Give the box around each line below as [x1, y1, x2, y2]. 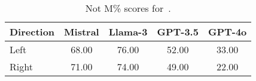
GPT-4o [208, 25, 247, 38]
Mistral [64, 25, 99, 38]
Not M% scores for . [85, 1, 171, 15]
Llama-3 [108, 25, 148, 38]
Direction [10, 25, 55, 38]
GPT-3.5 [157, 25, 199, 38]
